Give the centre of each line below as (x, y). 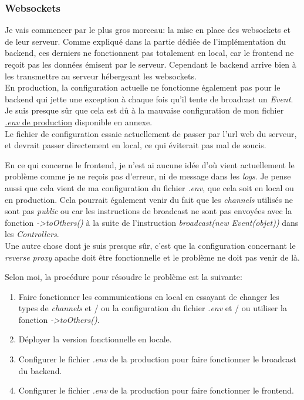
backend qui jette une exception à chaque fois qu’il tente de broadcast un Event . (149, 99)
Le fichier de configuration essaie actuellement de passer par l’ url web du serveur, (151, 133)
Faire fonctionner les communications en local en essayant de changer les (149, 296)
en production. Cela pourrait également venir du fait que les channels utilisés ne (149, 199)
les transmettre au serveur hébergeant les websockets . (101, 76)
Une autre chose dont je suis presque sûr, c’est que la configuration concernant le (150, 245)
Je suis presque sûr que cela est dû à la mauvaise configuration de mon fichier (144, 110)
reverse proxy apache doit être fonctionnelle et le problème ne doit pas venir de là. (152, 257)
